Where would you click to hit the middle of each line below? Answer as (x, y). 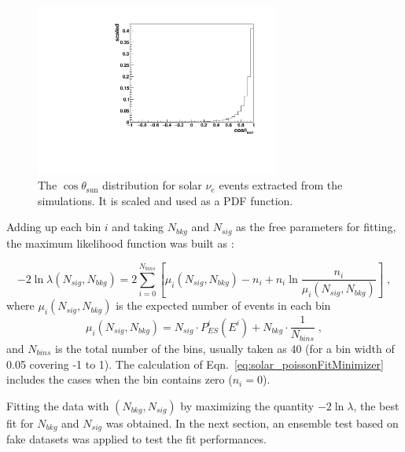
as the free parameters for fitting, (316, 227)
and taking (138, 227)
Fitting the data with (58, 405)
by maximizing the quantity (247, 405)
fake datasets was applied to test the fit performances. (136, 439)
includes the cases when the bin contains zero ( (120, 379)
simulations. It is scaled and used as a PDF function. (166, 200)
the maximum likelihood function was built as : (120, 243)
